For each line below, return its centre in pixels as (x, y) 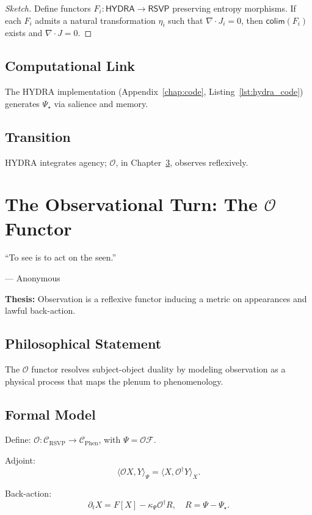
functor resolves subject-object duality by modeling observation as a (158, 369)
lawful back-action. (40, 310)
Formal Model (50, 414)
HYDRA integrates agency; (56, 162)
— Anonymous (33, 278)
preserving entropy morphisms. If (234, 8)
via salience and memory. (101, 103)
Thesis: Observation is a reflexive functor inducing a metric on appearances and (156, 298)
